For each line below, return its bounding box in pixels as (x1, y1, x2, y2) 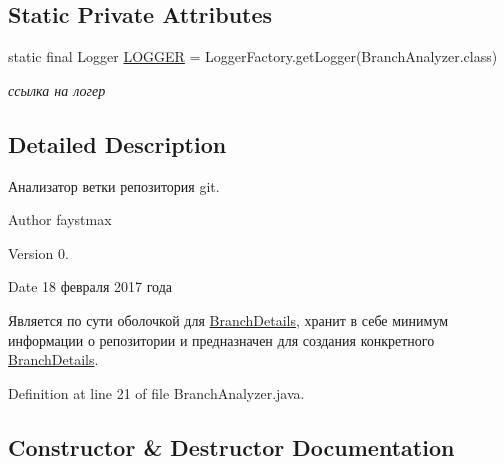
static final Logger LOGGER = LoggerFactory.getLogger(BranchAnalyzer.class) (8, 46, 498, 67)
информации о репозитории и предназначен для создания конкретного (8, 329, 435, 350)
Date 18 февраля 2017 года (8, 276, 172, 297)
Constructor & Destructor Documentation (8, 431, 455, 462)
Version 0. (8, 242, 69, 263)
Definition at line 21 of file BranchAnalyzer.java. (8, 382, 305, 403)
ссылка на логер (8, 79, 106, 100)
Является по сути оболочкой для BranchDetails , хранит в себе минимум (8, 309, 449, 330)
